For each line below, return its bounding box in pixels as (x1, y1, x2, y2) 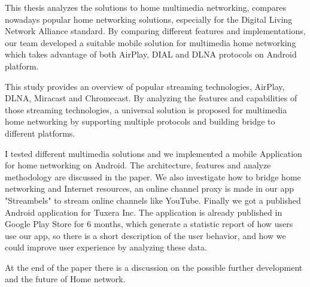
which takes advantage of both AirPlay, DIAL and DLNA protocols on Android (5, 48, 297, 61)
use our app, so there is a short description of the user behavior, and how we (5, 229, 286, 241)
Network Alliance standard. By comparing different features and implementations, (5, 25, 306, 37)
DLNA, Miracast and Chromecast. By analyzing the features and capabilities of (5, 92, 297, 104)
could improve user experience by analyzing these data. (5, 241, 207, 253)
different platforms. (5, 126, 75, 139)
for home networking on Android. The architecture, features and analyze (5, 159, 271, 171)
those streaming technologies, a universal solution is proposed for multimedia (5, 103, 287, 116)
